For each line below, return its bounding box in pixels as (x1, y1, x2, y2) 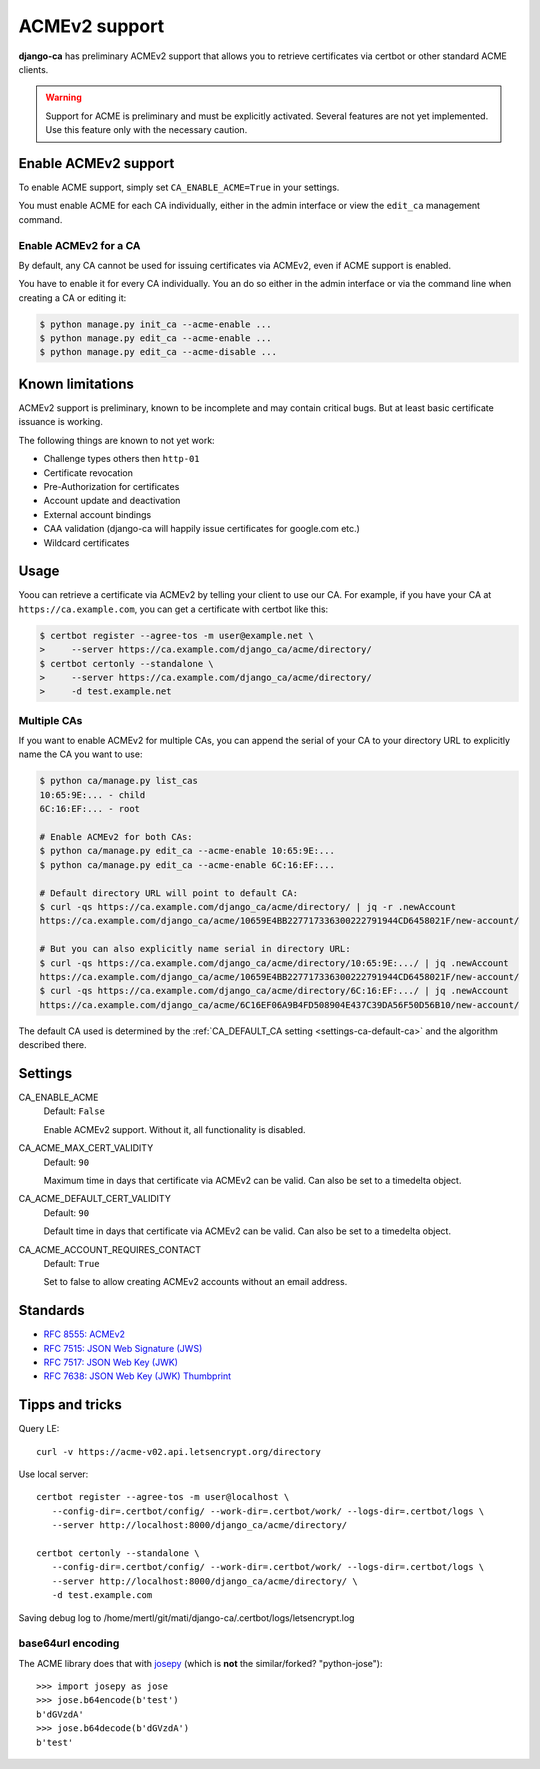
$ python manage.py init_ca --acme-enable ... (39, 318, 272, 330)
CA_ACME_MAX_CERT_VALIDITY (18, 1142, 154, 1154)
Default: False (43, 1105, 105, 1117)
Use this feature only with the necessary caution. (45, 124, 248, 136)
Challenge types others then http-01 (43, 453, 200, 465)
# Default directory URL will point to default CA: (39, 887, 299, 899)
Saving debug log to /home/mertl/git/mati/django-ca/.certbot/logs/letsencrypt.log (18, 1611, 355, 1624)
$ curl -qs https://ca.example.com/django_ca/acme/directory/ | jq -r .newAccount (39, 901, 457, 912)
